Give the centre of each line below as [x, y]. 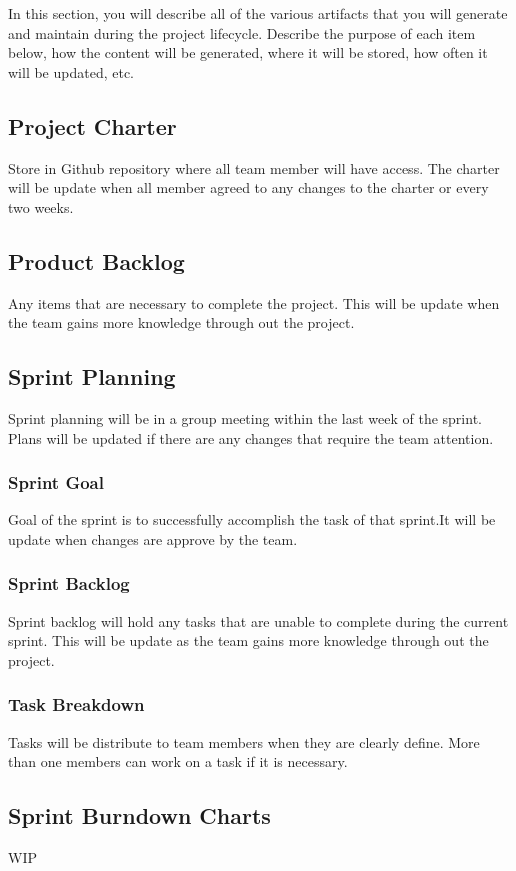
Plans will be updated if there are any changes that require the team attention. [251, 437]
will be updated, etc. [71, 71]
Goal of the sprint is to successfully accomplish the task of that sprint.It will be [252, 519]
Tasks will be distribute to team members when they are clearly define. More [244, 741]
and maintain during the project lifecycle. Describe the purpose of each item [242, 32]
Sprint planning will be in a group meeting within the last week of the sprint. [245, 417]
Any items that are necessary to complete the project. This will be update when [254, 302]
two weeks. [41, 206]
